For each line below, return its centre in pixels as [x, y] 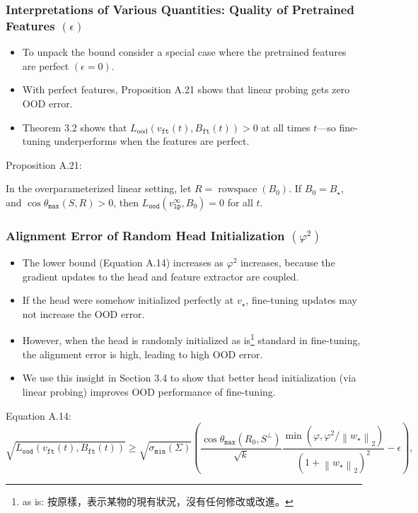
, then [126, 202]
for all [240, 202]
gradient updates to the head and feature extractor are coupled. [161, 276]
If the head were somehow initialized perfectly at [128, 300]
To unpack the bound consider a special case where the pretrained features [184, 52]
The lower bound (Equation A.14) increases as [123, 263]
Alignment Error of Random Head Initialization [145, 235]
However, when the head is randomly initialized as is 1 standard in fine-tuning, [191, 339]
